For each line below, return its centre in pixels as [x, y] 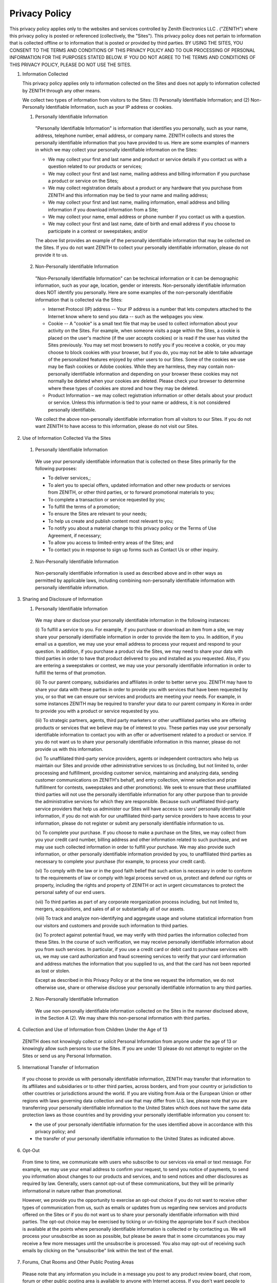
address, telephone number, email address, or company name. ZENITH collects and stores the [135, 135]
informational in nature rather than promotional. [72, 1191]
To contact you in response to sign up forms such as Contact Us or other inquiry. [133, 550]
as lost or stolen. [53, 971]
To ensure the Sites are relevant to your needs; [97, 514]
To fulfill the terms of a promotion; [84, 507]
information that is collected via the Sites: [79, 300]
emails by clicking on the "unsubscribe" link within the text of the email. [98, 1250]
